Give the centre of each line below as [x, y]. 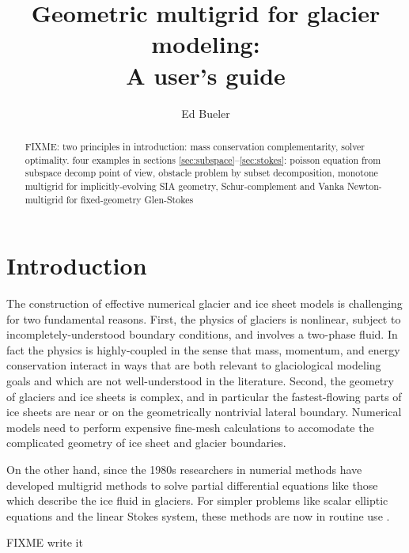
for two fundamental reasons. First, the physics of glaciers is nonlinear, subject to [204, 318]
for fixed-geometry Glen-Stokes [130, 199]
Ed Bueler [206, 113]
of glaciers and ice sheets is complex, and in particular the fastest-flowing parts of [204, 396]
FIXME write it [45, 542]
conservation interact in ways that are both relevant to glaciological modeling [194, 365]
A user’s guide [206, 75]
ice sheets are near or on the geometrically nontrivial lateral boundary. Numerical [204, 412]
